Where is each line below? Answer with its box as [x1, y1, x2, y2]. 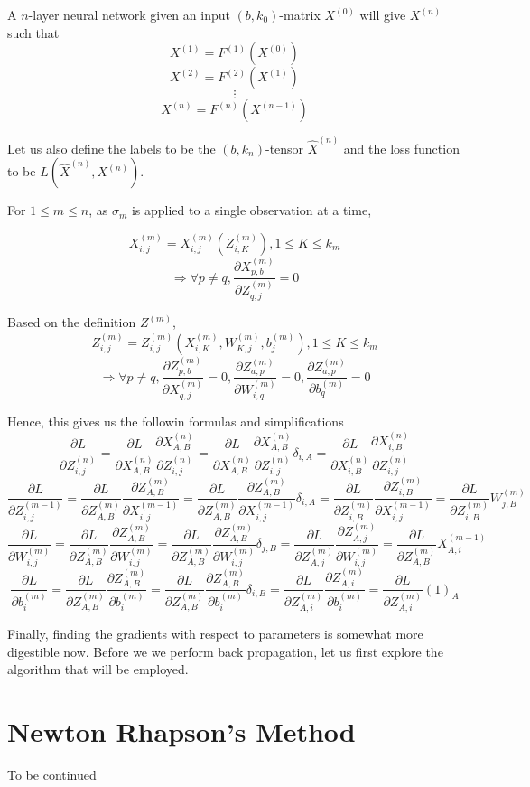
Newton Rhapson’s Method [7, 713, 356, 750]
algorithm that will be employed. [7, 660, 189, 679]
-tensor [265, 138, 304, 157]
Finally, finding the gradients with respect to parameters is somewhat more [7, 624, 423, 643]
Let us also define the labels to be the [7, 138, 216, 157]
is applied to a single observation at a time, [131, 201, 372, 220]
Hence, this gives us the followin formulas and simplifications [7, 412, 344, 431]
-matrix [279, 5, 321, 23]
